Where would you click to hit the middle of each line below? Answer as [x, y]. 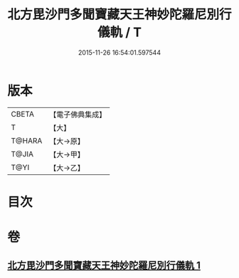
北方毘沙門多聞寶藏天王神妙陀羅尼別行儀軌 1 [104, 266]
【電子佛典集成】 [78, 114]
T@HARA [27, 141]
